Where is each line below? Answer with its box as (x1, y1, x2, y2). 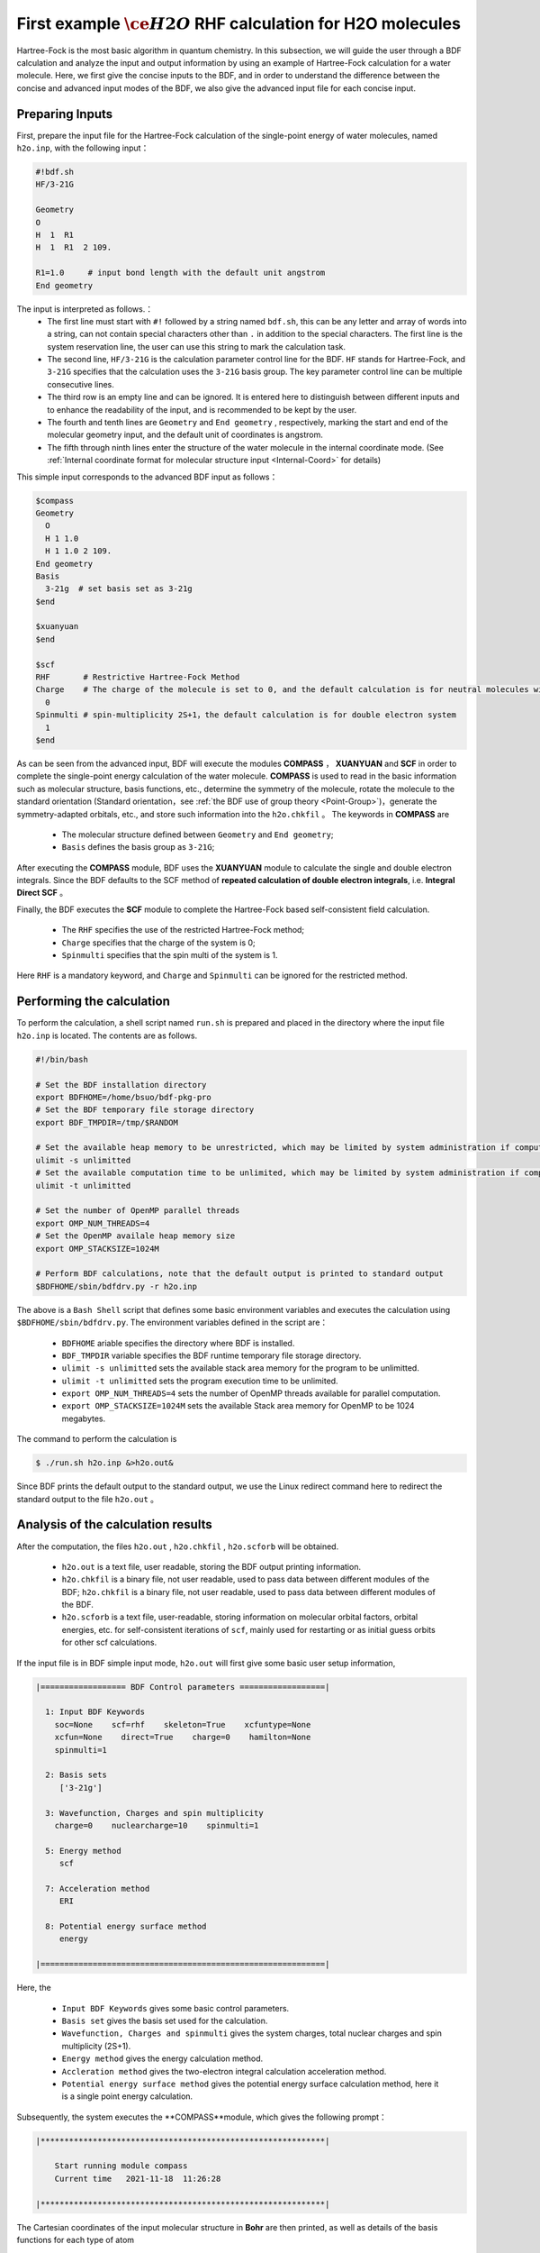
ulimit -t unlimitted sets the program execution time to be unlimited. (61, 1375, 338, 1386)
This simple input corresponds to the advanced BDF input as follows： (16, 471, 278, 482)
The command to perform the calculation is (16, 1434, 177, 1445)
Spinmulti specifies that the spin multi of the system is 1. (61, 950, 278, 961)
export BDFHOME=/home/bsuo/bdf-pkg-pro (35, 1091, 211, 1102)
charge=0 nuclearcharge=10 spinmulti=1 (54, 1820, 259, 1830)
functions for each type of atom (16, 2235, 135, 2246)
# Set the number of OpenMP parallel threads (35, 1206, 240, 1216)
